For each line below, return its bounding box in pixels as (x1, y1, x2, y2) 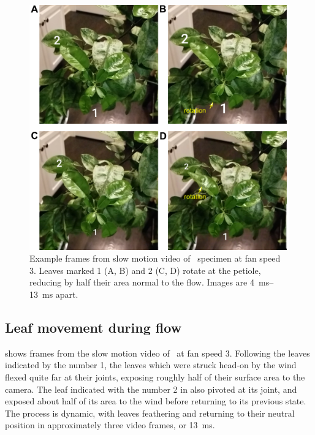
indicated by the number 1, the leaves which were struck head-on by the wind (5, 358, 297, 371)
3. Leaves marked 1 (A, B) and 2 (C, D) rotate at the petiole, (29, 263, 261, 276)
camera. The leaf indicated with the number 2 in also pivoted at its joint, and (5, 382, 297, 395)
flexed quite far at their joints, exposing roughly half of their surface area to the (5, 370, 305, 383)
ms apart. (42, 287, 78, 300)
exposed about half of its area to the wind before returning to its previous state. (5, 395, 306, 407)
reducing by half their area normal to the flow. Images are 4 (29, 276, 254, 289)
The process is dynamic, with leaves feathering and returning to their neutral (5, 406, 295, 419)
